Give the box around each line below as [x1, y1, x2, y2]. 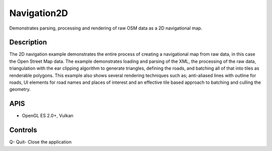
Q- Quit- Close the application [9, 139, 72, 145]
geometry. [9, 86, 31, 92]
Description [9, 38, 47, 47]
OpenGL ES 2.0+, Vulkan [22, 113, 74, 119]
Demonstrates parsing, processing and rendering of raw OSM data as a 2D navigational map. [9, 25, 202, 31]
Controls [9, 126, 37, 134]
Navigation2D [9, 8, 68, 19]
